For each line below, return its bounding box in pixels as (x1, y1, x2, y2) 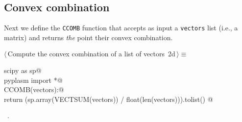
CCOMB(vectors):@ (4, 84, 64, 95)
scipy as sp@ (4, 65, 42, 75)
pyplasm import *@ (4, 74, 63, 85)
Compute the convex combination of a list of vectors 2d (7, 49, 175, 59)
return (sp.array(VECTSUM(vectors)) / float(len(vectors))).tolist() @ (4, 94, 213, 104)
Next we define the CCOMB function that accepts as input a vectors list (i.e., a (4, 23, 238, 33)
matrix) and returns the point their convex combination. (4, 32, 173, 42)
